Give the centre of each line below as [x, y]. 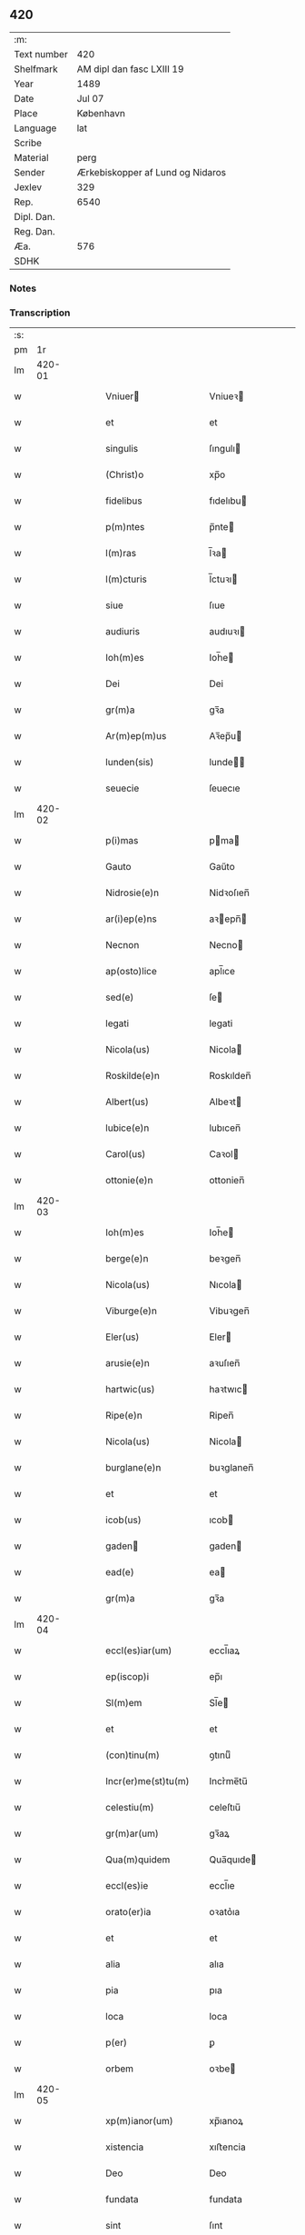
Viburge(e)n [131, 1311]
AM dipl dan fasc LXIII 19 [130, 69]
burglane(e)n [133, 1468]
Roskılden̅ [230, 1076]
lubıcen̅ [225, 1128]
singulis [122, 449]
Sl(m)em [124, 1703]
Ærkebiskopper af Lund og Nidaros [152, 172]
